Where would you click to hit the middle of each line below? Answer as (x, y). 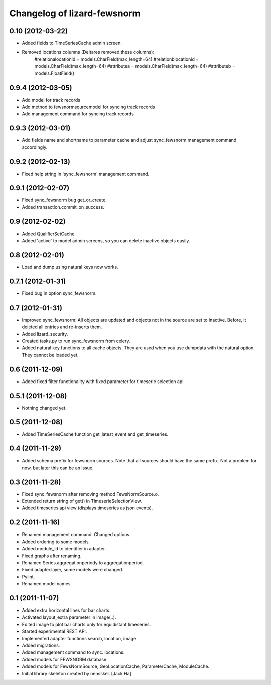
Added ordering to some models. (56, 542)
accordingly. (35, 147)
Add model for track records (51, 100)
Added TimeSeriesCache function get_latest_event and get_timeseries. (95, 434)
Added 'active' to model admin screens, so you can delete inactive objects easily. (106, 241)
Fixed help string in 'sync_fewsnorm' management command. (86, 174)
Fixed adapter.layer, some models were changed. (73, 570)
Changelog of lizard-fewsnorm (75, 13)
